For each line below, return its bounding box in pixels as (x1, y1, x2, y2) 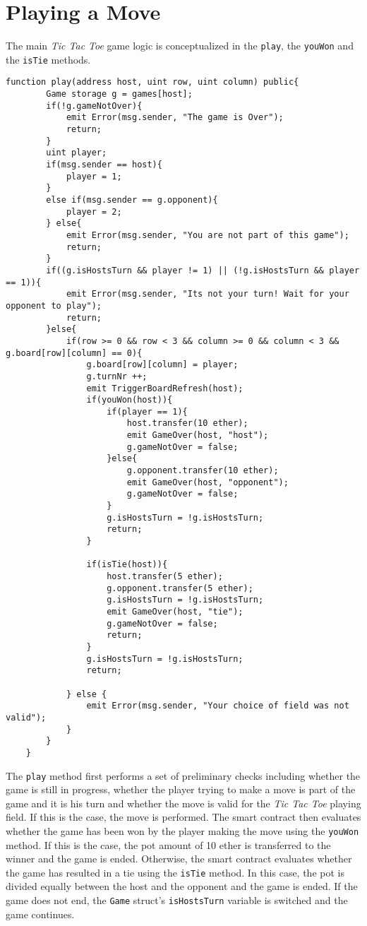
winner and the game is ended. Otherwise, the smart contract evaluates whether (6, 851, 352, 866)
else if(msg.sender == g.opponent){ (46, 195, 218, 205)
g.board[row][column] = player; (86, 360, 239, 370)
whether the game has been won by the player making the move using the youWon (6, 823, 359, 838)
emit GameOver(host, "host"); (126, 430, 269, 441)
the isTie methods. (6, 52, 91, 66)
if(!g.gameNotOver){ (46, 100, 143, 111)
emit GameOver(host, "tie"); (107, 606, 243, 617)
